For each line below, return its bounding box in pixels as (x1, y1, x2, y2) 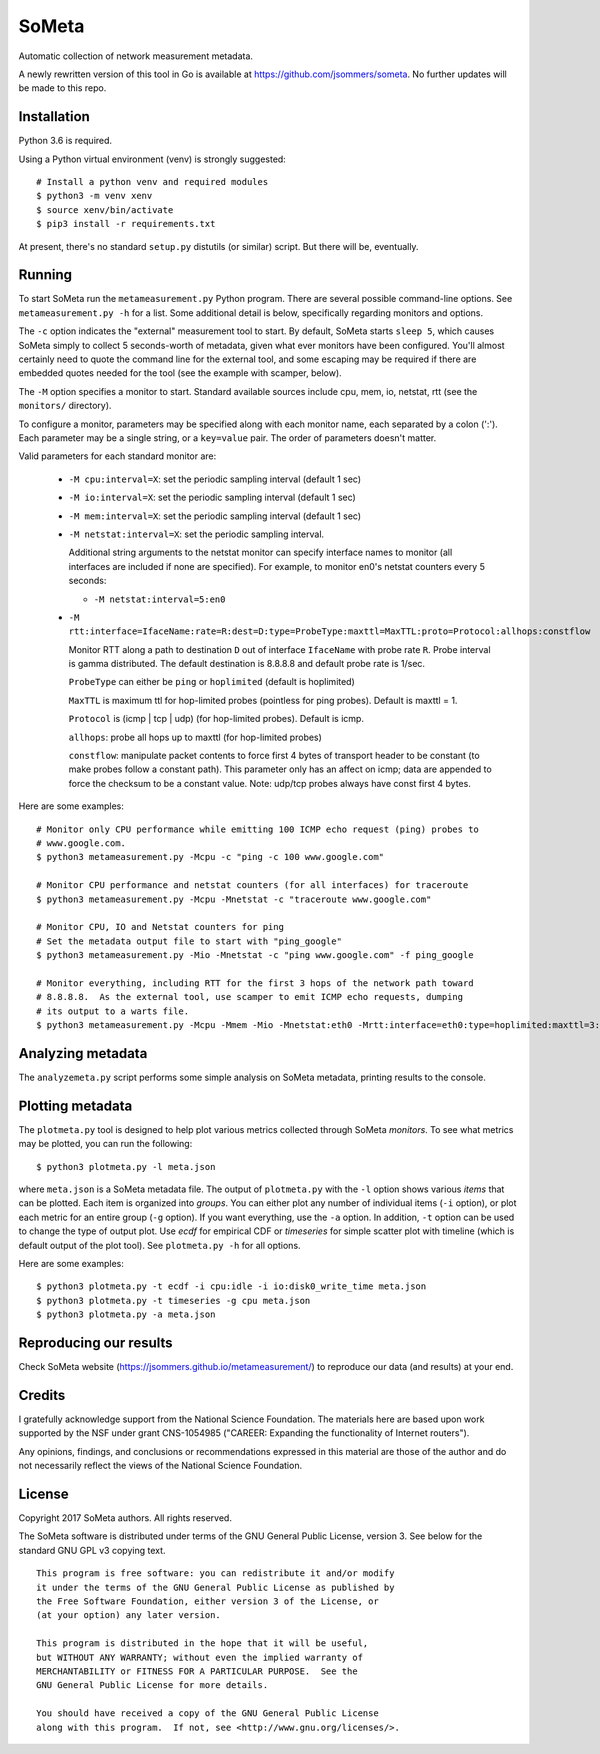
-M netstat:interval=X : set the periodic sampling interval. (68, 528, 325, 540)
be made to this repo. (18, 82, 107, 94)
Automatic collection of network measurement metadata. (18, 50, 254, 62)
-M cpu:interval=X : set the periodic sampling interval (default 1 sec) (68, 473, 362, 485)
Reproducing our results (18, 1334, 174, 1351)
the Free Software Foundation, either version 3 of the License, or (36, 1596, 379, 1607)
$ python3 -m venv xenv (36, 190, 153, 202)
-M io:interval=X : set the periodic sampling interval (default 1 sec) (68, 491, 357, 504)
